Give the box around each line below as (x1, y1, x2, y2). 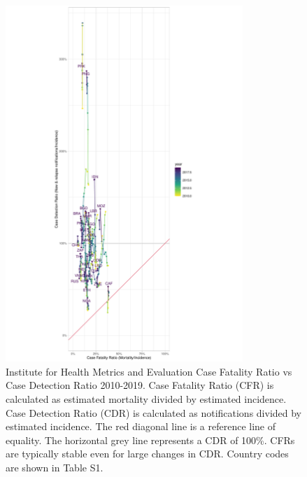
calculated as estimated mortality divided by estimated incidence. (6, 392, 287, 406)
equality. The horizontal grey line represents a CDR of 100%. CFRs (6, 432, 295, 447)
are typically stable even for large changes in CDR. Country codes (6, 446, 289, 461)
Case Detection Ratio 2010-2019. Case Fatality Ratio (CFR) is (6, 378, 274, 392)
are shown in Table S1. (6, 460, 103, 475)
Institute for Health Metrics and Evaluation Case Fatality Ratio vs (6, 364, 292, 378)
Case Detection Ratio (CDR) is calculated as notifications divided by (6, 405, 302, 420)
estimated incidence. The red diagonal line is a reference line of (6, 419, 276, 434)
